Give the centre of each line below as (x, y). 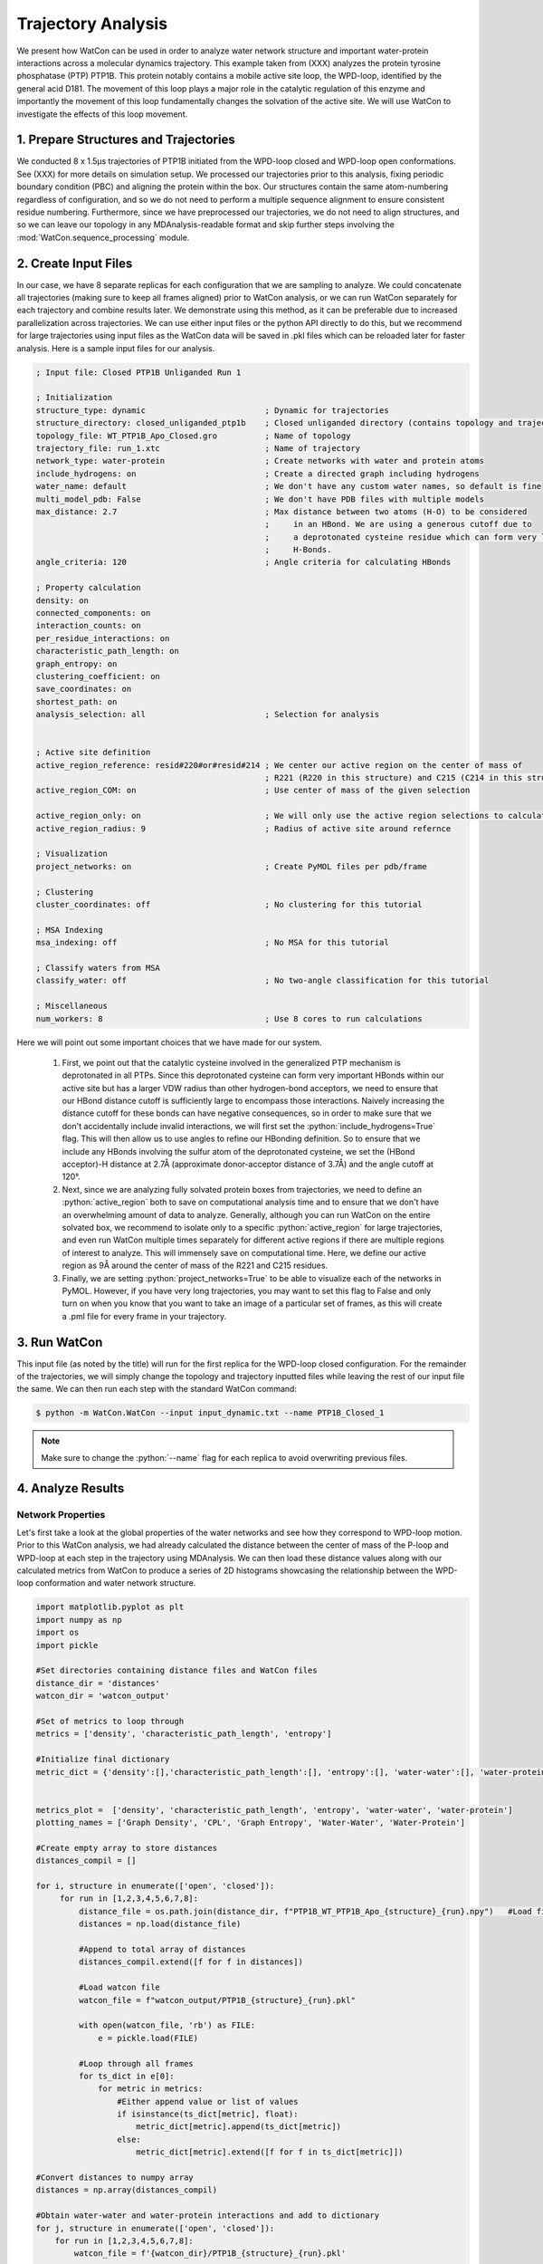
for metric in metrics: (151, 2089)
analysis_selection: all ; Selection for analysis (208, 715)
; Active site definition (93, 753)
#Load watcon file (119, 1987)
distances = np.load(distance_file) (160, 1924)
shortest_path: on (76, 701)
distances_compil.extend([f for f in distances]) (191, 1962)
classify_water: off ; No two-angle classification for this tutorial (262, 981)
